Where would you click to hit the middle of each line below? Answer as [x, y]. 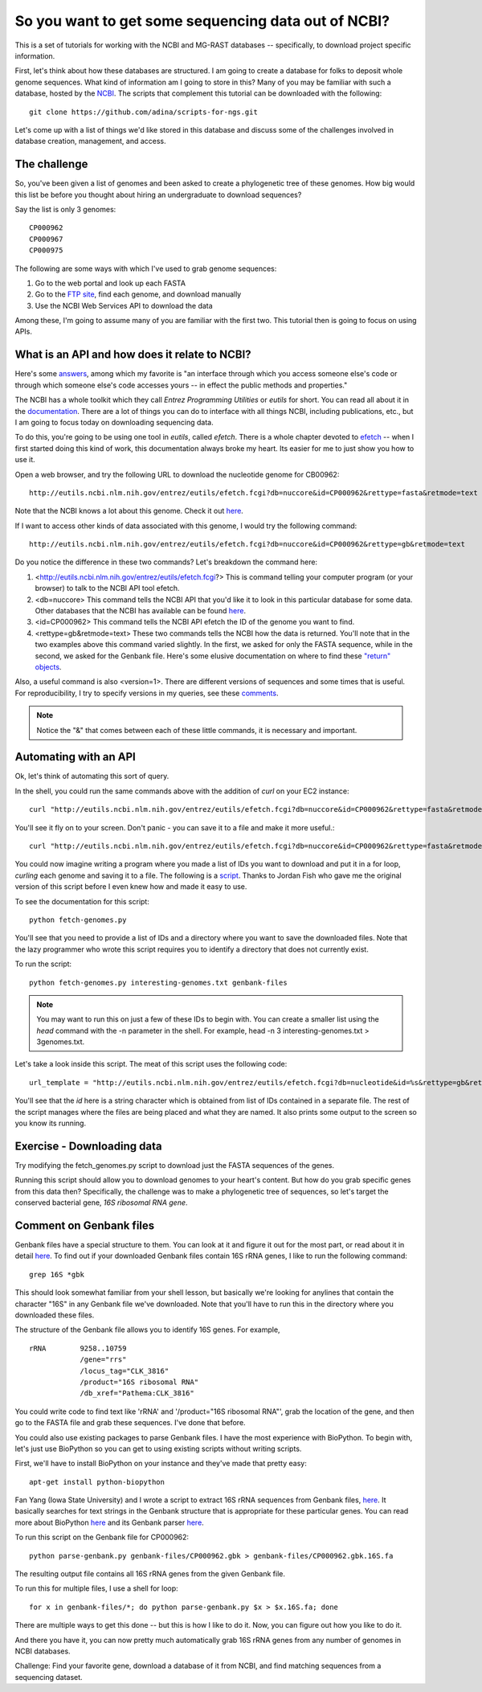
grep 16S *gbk [57, 1274]
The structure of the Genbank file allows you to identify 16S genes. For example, [147, 1329]
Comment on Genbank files [85, 1225]
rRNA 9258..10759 [78, 1348]
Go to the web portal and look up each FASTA [110, 283]
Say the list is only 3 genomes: [65, 209]
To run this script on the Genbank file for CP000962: [102, 1537]
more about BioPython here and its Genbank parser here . [109, 1522]
